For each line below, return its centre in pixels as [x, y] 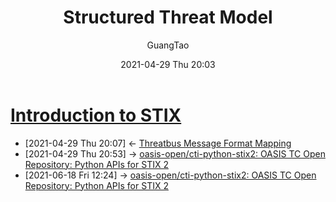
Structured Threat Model [168, 17]
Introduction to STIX [96, 115]
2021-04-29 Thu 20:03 [168, 64]
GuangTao [168, 45]
